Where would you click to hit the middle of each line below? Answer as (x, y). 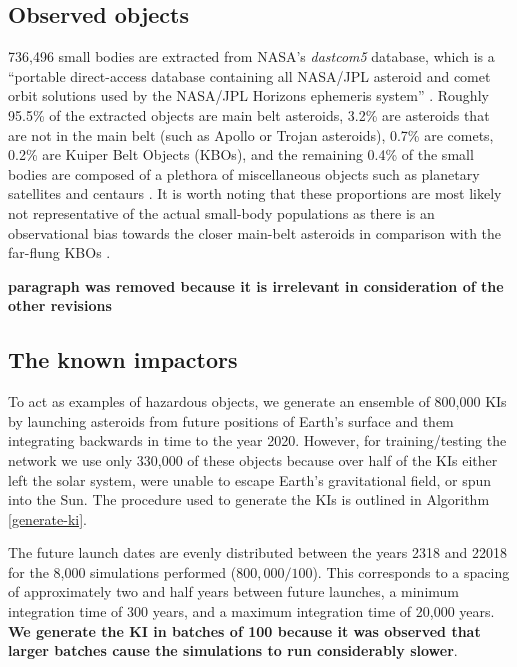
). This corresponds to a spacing (411, 571)
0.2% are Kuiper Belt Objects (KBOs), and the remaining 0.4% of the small (241, 154)
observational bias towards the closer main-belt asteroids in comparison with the (255, 232)
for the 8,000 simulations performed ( (122, 571)
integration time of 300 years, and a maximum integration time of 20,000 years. (251, 611)
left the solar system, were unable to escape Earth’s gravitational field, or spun (250, 479)
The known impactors (123, 359)
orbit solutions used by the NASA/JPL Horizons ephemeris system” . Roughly (248, 95)
